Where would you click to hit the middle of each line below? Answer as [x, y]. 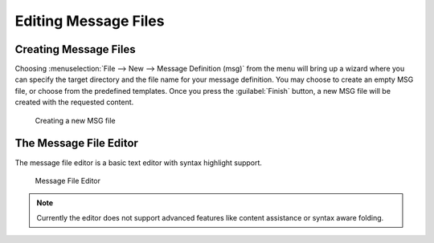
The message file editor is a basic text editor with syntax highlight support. [139, 162]
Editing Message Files [90, 21]
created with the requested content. [74, 102]
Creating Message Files [75, 49]
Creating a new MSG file [75, 120]
